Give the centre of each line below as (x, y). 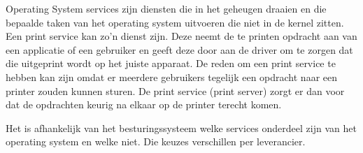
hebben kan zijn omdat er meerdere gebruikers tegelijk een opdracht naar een (172, 76)
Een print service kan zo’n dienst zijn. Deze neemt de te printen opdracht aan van (181, 36)
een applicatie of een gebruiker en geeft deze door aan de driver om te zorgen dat (179, 49)
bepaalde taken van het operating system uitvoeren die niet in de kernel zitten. (175, 22)
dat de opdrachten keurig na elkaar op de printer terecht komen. (144, 104)
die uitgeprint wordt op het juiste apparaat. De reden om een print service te (171, 63)
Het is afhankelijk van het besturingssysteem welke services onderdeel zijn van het (181, 127)
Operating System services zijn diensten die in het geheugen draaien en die (166, 8)
